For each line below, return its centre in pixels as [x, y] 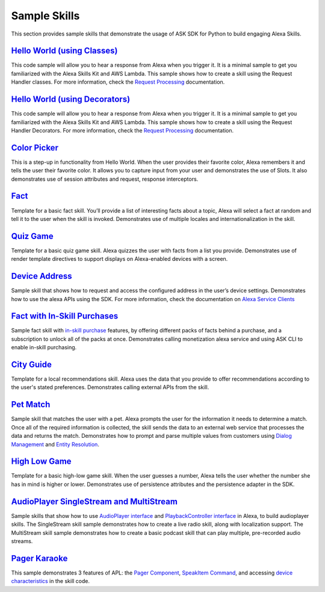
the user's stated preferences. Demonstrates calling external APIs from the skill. [110, 387]
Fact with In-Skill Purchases [65, 316]
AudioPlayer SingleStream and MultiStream [94, 501]
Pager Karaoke [39, 558]
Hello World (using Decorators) [71, 99]
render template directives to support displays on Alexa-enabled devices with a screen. [119, 259]
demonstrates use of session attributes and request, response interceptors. [105, 179]
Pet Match [31, 404]
